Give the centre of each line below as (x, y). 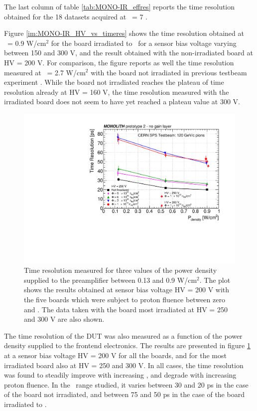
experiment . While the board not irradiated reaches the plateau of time (114, 82)
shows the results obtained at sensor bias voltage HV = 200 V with (127, 290)
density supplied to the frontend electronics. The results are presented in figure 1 (127, 345)
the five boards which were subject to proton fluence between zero (125, 299)
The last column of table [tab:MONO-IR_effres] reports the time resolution (120, 6)
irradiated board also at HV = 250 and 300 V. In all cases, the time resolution (124, 365)
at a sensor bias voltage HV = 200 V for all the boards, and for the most (115, 355)
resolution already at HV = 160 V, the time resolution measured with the (117, 92)
